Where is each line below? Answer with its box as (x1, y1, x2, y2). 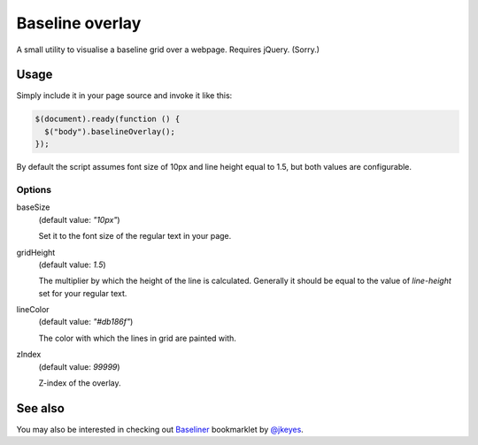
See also (16, 401, 66, 416)
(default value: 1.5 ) (38, 259, 106, 270)
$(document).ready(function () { (35, 114, 181, 124)
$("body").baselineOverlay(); (44, 127, 176, 136)
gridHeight (16, 247, 56, 257)
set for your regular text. (38, 288, 127, 298)
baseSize (16, 202, 50, 212)
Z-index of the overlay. (38, 378, 121, 388)
